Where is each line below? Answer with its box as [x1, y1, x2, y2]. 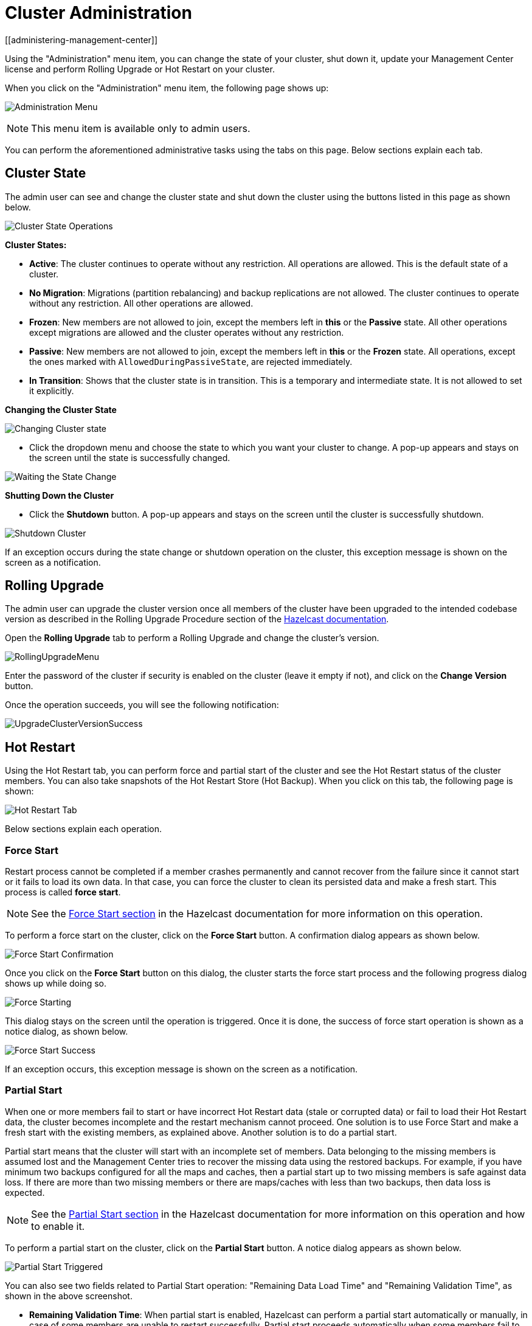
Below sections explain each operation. [5, 824, 162, 835]
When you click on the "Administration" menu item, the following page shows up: [5, 82, 329, 93]
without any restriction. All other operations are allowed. [29, 297, 254, 308]
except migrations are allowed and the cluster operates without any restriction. [29, 327, 344, 338]
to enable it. [31, 1220, 85, 1232]
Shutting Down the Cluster [5, 490, 114, 501]
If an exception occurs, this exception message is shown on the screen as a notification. [5, 1064, 358, 1075]
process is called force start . [5, 887, 121, 898]
